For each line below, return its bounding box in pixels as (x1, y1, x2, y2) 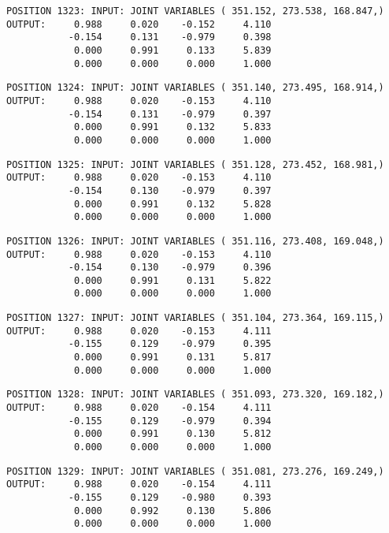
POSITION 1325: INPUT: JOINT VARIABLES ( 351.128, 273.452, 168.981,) (6, 158, 384, 170)
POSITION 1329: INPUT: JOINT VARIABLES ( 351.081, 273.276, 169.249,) (6, 465, 384, 477)
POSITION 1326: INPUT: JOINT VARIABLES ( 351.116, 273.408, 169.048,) (6, 235, 384, 247)
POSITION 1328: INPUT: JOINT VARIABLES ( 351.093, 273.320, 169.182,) (6, 389, 384, 401)
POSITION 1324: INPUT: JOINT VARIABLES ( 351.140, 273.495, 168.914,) (6, 82, 384, 94)
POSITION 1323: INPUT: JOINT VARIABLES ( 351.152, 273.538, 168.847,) (6, 6, 384, 17)
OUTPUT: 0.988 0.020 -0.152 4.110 (6, 18, 272, 30)
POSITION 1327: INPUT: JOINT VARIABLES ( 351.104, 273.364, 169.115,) (6, 312, 384, 324)
